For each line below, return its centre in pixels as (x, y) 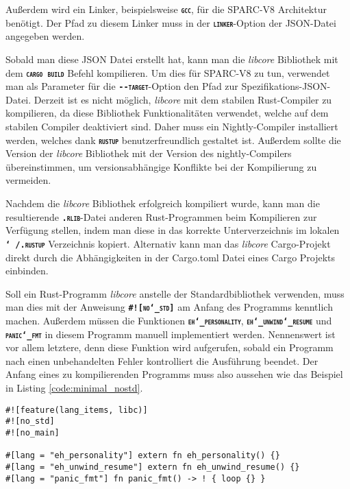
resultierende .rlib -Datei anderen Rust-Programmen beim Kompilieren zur (161, 216)
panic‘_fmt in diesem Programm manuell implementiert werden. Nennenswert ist (171, 334)
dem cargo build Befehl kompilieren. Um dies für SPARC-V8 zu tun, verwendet (168, 72)
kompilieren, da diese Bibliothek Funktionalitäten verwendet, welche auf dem (167, 113)
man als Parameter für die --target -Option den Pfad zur (122, 86)
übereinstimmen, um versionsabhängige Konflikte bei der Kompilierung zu (161, 166)
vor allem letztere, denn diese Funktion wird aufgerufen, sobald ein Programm (170, 347)
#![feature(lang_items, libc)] (77, 410)
